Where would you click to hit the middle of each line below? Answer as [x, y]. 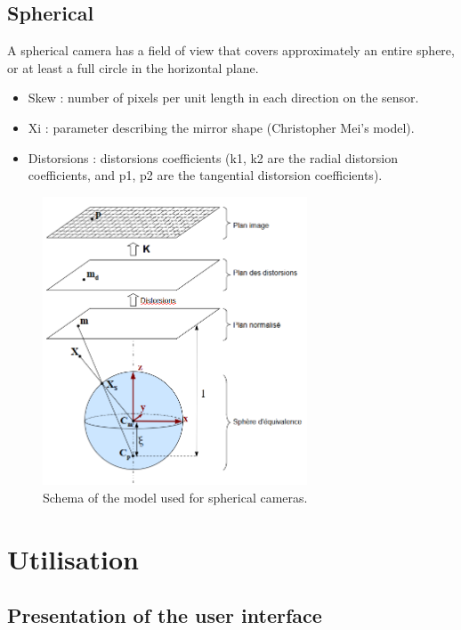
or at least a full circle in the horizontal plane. [133, 67]
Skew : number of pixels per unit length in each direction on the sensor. [223, 98]
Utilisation [73, 558]
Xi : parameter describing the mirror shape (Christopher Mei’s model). [221, 127]
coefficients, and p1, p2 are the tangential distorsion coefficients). [205, 175]
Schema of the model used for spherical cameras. [175, 497]
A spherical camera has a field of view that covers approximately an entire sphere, [231, 50]
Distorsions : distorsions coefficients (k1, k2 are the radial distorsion [213, 157]
